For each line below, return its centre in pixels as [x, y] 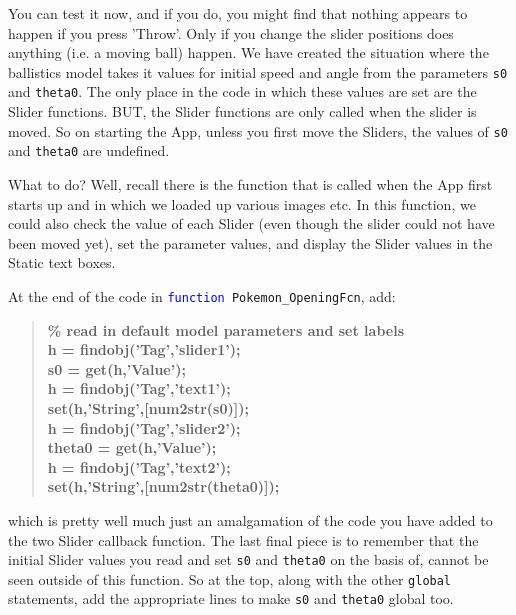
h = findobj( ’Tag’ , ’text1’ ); [139, 388]
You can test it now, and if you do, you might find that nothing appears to [238, 13]
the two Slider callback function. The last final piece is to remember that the [243, 539]
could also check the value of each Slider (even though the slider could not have [251, 223]
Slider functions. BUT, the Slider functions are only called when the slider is [242, 111]
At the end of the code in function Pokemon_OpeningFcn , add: [202, 295]
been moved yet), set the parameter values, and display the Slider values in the [250, 242]
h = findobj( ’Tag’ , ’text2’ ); [139, 466]
